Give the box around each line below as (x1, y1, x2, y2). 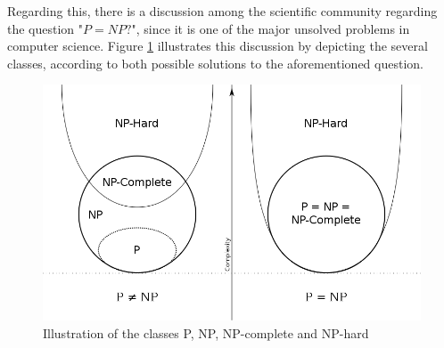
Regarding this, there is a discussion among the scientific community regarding (7, 2, 438, 20)
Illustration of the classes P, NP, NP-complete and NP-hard (43, 323, 369, 342)
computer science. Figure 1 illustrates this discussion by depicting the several (7, 36, 428, 55)
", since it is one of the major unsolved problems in (131, 19, 410, 37)
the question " (7, 19, 84, 37)
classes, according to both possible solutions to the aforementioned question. (7, 53, 423, 72)
